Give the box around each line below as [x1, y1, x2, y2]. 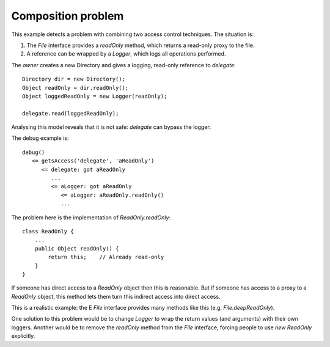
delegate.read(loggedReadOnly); [22, 110, 119, 117]
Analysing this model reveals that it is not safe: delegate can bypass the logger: [11, 123, 211, 131]
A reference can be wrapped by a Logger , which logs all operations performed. [26, 50, 226, 57]
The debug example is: [11, 134, 70, 142]
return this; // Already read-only [48, 254, 164, 261]
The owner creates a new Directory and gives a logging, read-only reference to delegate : [11, 61, 237, 68]
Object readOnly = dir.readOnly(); [22, 84, 129, 91]
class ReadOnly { [22, 228, 74, 235]
